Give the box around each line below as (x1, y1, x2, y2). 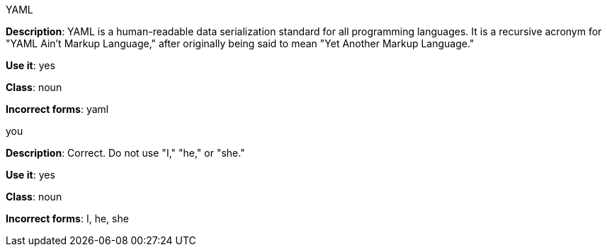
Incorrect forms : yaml (6, 103, 109, 115)
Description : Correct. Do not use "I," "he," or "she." (6, 147, 245, 159)
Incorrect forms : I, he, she (6, 212, 129, 224)
